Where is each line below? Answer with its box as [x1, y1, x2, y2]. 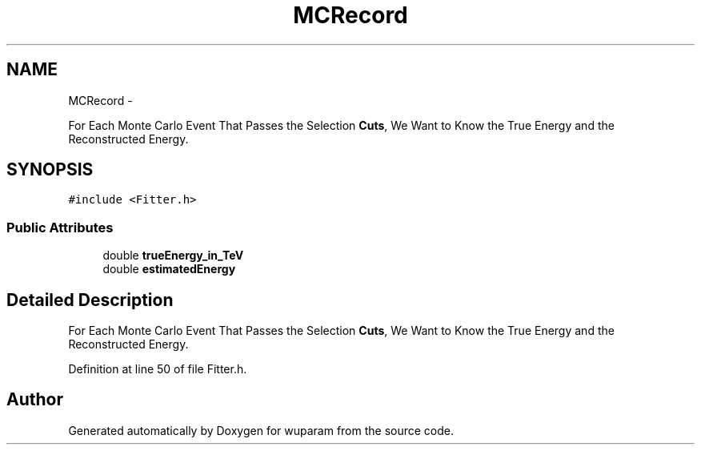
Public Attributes [6, 219, 114, 236]
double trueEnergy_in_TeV [102, 248, 244, 263]
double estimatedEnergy [102, 262, 236, 276]
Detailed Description [6, 289, 174, 310]
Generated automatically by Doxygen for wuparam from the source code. [68, 423, 455, 437]
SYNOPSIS [6, 159, 94, 180]
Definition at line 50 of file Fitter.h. [68, 362, 247, 377]
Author [6, 389, 63, 410]
